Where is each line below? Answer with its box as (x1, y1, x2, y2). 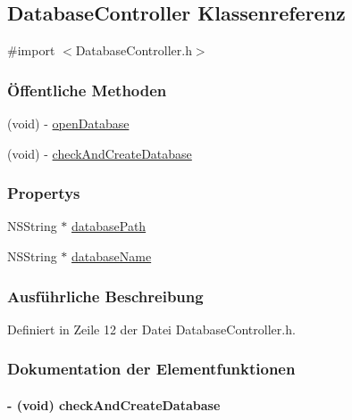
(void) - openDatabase (7, 114, 130, 133)
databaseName (71, 247, 152, 266)
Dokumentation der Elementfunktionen (7, 358, 296, 380)
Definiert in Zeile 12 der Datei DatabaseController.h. (7, 319, 296, 338)
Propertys (7, 182, 80, 204)
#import (7, 41, 55, 60)
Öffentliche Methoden (7, 78, 167, 101)
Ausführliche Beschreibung (7, 284, 204, 307)
